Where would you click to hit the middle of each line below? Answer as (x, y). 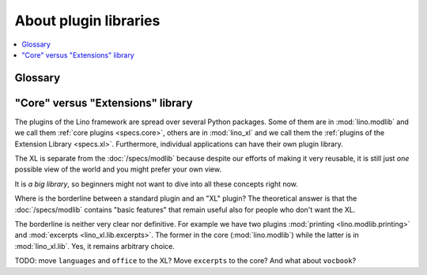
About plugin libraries (87, 21)
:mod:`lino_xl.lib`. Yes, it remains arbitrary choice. (95, 246)
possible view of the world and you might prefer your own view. (118, 169)
